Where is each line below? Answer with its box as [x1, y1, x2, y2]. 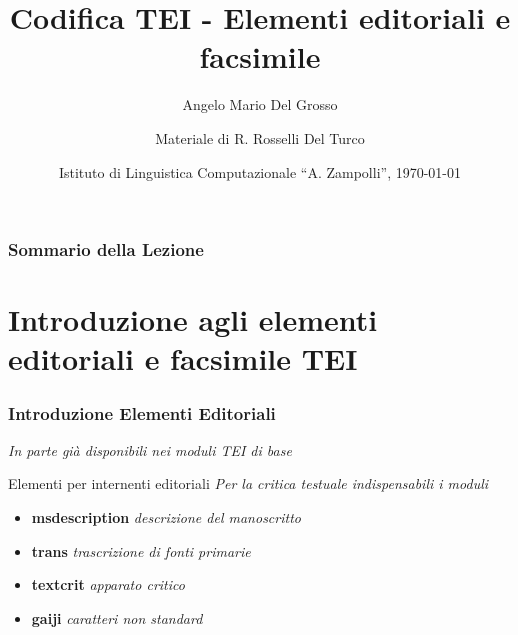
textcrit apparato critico [31, 574, 185, 595]
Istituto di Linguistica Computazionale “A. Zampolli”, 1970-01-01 [58, 161, 462, 182]
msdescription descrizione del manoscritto [31, 506, 301, 527]
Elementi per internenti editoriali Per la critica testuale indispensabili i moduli [8, 473, 489, 494]
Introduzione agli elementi [8, 299, 378, 340]
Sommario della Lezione [8, 237, 204, 262]
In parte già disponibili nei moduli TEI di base [8, 439, 292, 460]
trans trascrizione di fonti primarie [31, 540, 251, 561]
